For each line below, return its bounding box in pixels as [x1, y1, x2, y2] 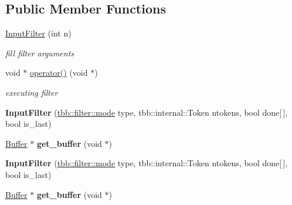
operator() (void [30, 66, 88, 79]
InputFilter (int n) [5, 27, 72, 39]
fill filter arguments [5, 46, 74, 59]
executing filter [5, 86, 58, 98]
